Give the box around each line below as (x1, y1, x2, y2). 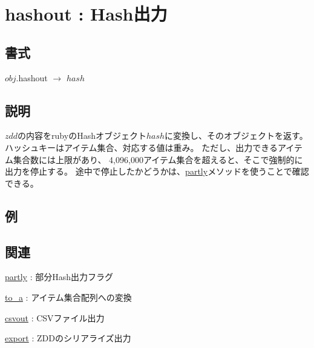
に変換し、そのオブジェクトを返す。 (165, 129, 308, 142)
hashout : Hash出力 (5, 1, 168, 26)
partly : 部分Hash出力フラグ (5, 270, 114, 283)
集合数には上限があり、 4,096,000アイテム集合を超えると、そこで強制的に (13, 153, 303, 166)
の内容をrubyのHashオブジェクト (18, 129, 146, 142)
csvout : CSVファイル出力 (5, 311, 105, 324)
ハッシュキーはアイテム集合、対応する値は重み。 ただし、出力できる (5, 141, 278, 153)
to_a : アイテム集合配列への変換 (5, 290, 132, 303)
